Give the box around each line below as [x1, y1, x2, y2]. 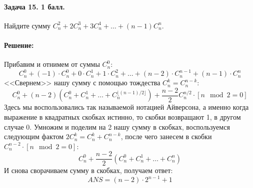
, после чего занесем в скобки [120, 131, 212, 142]
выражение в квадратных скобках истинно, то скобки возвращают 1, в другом [4, 111, 241, 122]
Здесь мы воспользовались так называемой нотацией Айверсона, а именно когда [4, 102, 249, 112]
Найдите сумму [4, 20, 50, 30]
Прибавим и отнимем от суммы [4, 59, 100, 69]
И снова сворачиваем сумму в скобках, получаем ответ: [4, 165, 173, 176]
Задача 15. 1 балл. [4, 1, 65, 11]
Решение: [4, 39, 34, 50]
